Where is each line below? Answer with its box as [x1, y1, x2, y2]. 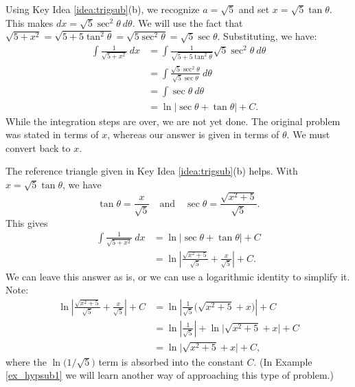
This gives [5, 215, 48, 230]
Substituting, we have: [223, 29, 317, 43]
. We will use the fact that [132, 15, 243, 30]
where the [5, 354, 47, 368]
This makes [5, 15, 54, 30]
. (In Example [253, 354, 312, 368]
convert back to [5, 140, 71, 155]
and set [238, 2, 270, 16]
